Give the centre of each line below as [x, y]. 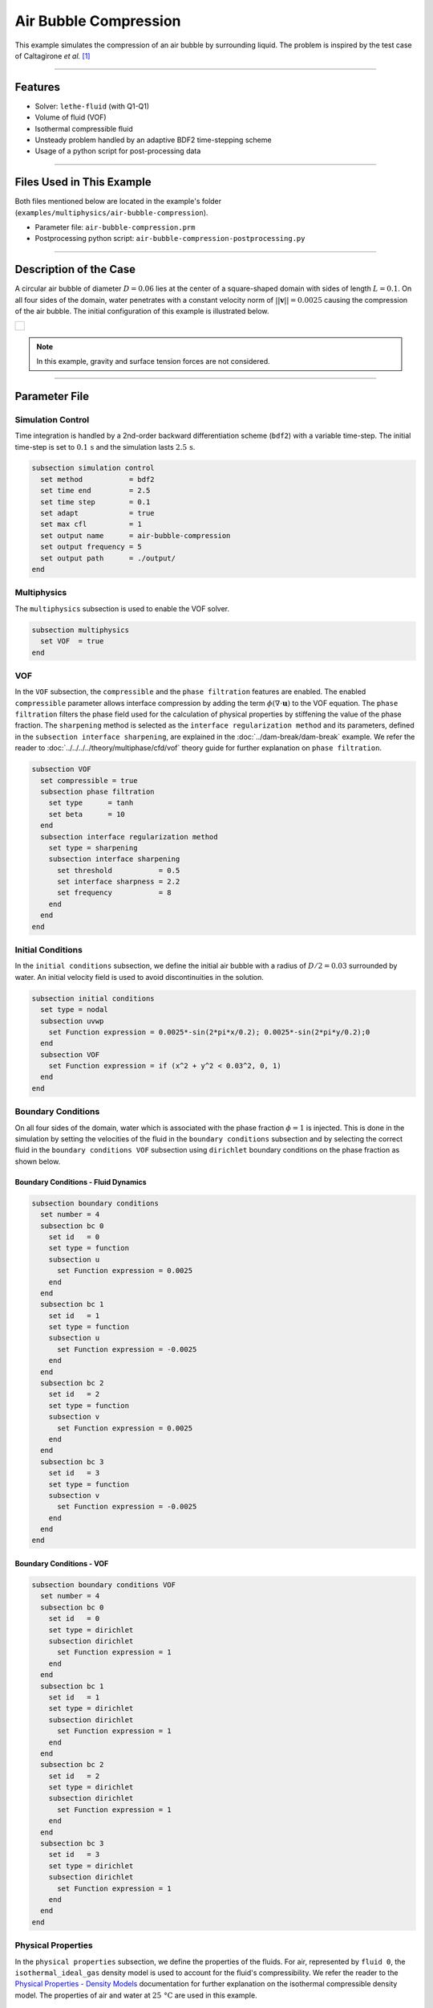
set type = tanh [91, 803]
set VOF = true [72, 641]
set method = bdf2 [98, 479]
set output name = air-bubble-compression [136, 535]
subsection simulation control [93, 468]
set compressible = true [89, 780]
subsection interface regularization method [129, 837]
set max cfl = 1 [91, 524]
